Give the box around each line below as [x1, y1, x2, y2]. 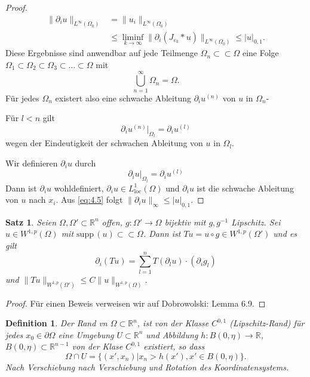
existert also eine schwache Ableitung [55, 91, 191, 104]
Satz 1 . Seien [5, 215, 57, 228]
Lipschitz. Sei [231, 215, 281, 228]
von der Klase [72, 340, 123, 353]
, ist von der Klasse [137, 317, 209, 329]
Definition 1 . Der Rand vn [5, 317, 108, 329]
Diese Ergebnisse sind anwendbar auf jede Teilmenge [5, 47, 198, 59]
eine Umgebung [58, 328, 114, 341]
